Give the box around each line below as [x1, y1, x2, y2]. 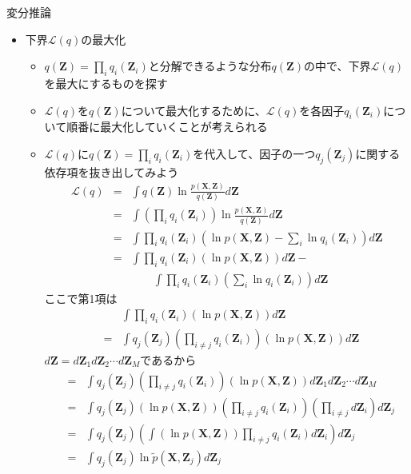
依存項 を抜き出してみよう [44, 163, 179, 180]
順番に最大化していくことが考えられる [66, 118, 268, 135]
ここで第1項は [44, 289, 118, 306]
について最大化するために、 [121, 102, 266, 118]
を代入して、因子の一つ [193, 145, 316, 161]
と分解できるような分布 [148, 58, 272, 74]
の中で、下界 [304, 58, 371, 74]
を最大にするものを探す [44, 74, 168, 91]
